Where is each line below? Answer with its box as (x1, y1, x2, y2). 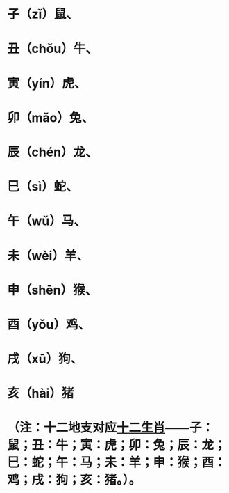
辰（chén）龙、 (7, 144, 99, 160)
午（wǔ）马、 (7, 213, 87, 229)
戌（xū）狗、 (7, 351, 83, 367)
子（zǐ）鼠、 (7, 6, 78, 22)
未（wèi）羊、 (7, 248, 89, 263)
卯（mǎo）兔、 (7, 109, 94, 125)
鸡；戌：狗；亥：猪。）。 (7, 472, 142, 488)
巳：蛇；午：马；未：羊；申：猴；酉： (7, 455, 227, 471)
